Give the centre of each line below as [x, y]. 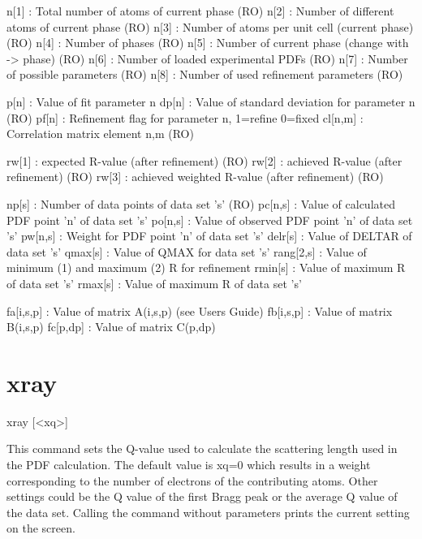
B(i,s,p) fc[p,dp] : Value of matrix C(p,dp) [111, 327]
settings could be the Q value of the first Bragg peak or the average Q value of [202, 496]
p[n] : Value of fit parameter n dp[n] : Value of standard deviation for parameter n [211, 101]
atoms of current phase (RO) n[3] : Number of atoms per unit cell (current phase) [210, 26]
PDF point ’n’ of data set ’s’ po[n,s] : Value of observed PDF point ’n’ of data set [210, 220]
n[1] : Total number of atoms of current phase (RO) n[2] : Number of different [200, 11]
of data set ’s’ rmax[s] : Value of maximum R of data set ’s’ [154, 283]
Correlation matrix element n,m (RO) [100, 134]
